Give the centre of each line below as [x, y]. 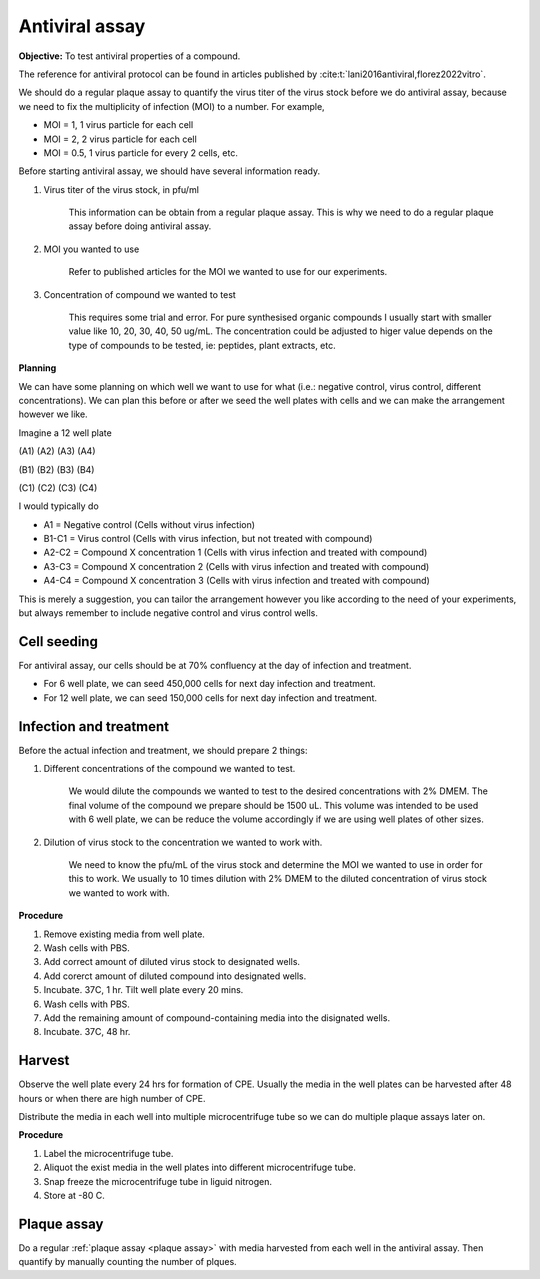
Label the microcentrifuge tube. [108, 1153]
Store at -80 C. [74, 1195]
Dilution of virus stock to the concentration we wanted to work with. [183, 842]
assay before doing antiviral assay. [140, 226]
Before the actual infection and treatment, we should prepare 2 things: [163, 750]
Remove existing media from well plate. [124, 934]
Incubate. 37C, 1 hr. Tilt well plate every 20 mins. [143, 990]
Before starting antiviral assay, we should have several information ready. [169, 171]
